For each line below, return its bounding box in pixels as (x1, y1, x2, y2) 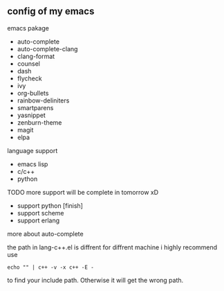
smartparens (17, 103, 54, 112)
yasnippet (17, 111, 46, 119)
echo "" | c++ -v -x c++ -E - (7, 263, 95, 271)
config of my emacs (7, 6, 95, 17)
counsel (17, 59, 40, 68)
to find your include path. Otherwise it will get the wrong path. (7, 276, 184, 284)
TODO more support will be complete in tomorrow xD (7, 188, 159, 196)
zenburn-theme (17, 118, 62, 127)
